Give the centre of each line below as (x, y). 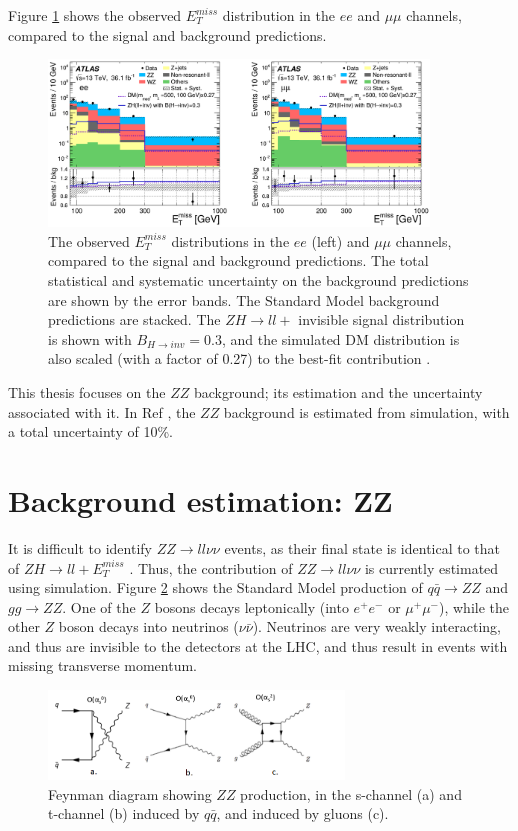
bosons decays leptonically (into (251, 606)
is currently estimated (431, 567)
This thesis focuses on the (87, 392)
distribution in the (278, 15)
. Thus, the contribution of (211, 567)
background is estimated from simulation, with (366, 411)
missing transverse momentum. (102, 665)
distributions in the (230, 240)
